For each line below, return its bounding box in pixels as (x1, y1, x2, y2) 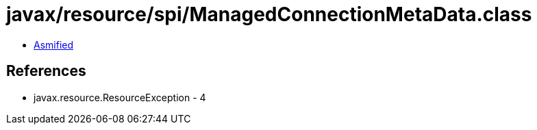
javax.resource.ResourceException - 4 (34, 91, 206, 103)
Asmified (34, 38, 74, 51)
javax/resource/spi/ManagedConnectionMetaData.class (6, 3, 532, 26)
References (6, 62, 86, 80)
